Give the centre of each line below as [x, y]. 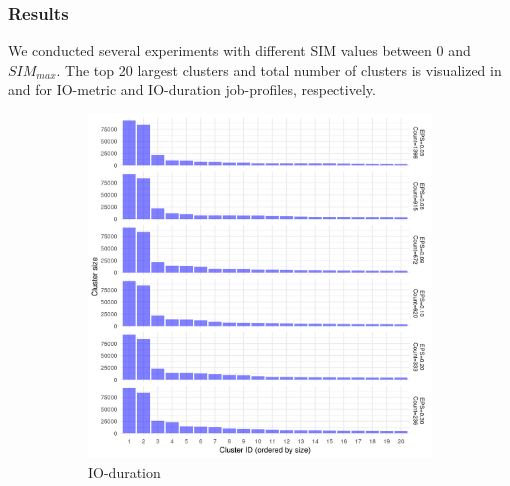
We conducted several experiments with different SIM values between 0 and [239, 50]
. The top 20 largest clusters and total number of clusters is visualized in [279, 69]
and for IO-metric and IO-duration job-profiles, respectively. [192, 89]
